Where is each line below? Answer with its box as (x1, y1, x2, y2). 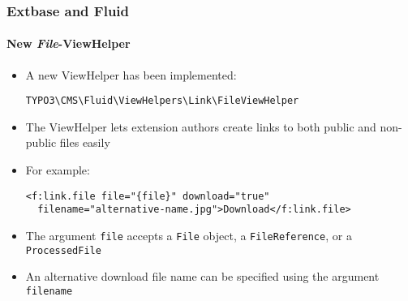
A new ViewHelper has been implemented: (25, 66, 237, 83)
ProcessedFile (25, 244, 101, 256)
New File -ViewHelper (6, 35, 131, 52)
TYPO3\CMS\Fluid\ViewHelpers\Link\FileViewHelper (25, 95, 299, 107)
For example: (25, 161, 90, 178)
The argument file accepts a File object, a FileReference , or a (25, 226, 352, 243)
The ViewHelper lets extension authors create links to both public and (25, 118, 376, 135)
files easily (59, 134, 110, 151)
